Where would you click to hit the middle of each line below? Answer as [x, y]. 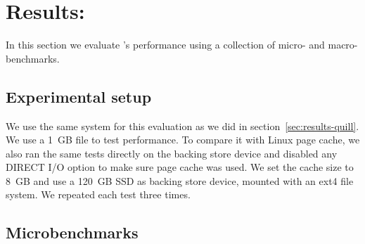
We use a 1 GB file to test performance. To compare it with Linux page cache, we [183, 140]
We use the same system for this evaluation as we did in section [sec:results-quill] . [182, 126]
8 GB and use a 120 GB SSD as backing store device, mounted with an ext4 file [180, 180]
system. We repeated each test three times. [98, 194]
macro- [343, 45]
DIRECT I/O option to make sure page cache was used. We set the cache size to [180, 167]
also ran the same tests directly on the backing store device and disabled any [172, 153]
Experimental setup [79, 96]
